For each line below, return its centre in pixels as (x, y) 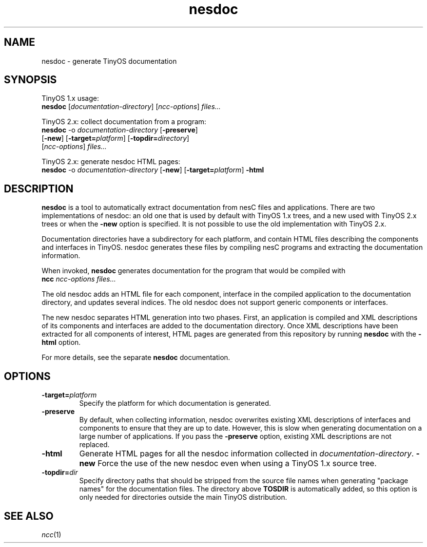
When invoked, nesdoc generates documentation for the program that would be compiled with (194, 271)
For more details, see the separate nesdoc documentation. (136, 358)
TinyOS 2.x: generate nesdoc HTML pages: (111, 162)
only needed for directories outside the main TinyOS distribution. (183, 497)
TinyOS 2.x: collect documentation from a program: (124, 122)
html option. (61, 342)
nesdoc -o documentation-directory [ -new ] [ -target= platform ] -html (153, 170)
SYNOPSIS (30, 80)
